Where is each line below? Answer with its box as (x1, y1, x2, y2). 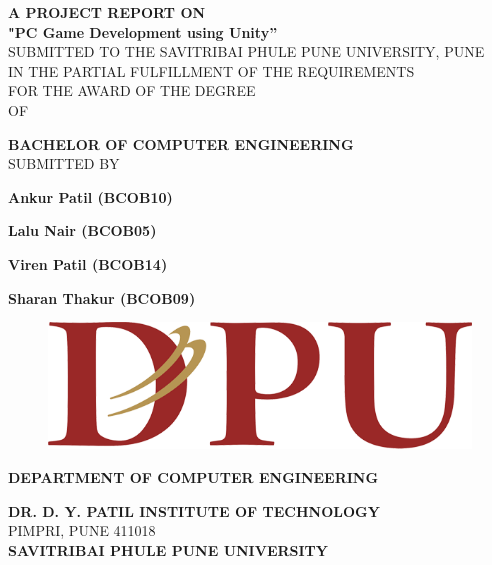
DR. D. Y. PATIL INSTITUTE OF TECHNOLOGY (8, 500, 380, 521)
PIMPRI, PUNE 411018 (8, 520, 156, 541)
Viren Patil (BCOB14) (8, 253, 168, 274)
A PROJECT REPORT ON (8, 2, 206, 22)
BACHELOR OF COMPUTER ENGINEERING (8, 133, 354, 154)
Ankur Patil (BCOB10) (8, 186, 173, 207)
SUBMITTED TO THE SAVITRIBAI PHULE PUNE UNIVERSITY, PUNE (8, 41, 485, 62)
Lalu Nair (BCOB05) (8, 220, 157, 241)
